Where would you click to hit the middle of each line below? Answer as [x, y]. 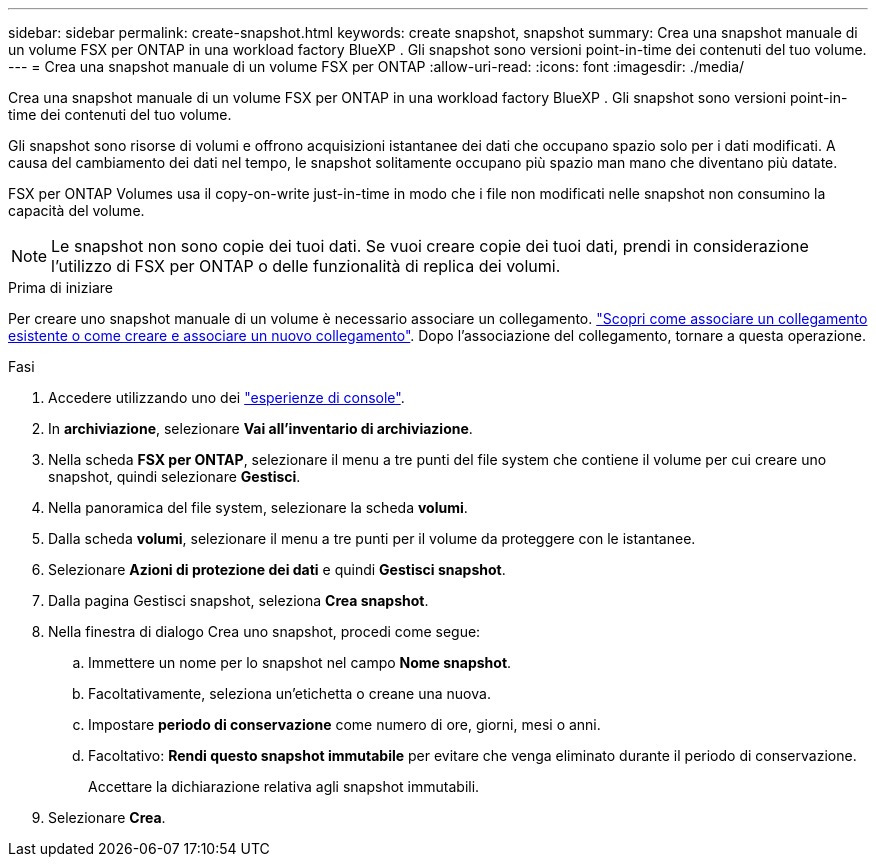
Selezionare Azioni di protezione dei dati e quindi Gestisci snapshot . [277, 569]
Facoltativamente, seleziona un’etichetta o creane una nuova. [289, 693]
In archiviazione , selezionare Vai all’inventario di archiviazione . [260, 428]
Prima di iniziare [60, 287]
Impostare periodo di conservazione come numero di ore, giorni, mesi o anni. [344, 724]
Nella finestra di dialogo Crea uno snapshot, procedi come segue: [264, 631]
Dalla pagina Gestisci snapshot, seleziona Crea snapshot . [238, 600]
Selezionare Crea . [107, 817]
